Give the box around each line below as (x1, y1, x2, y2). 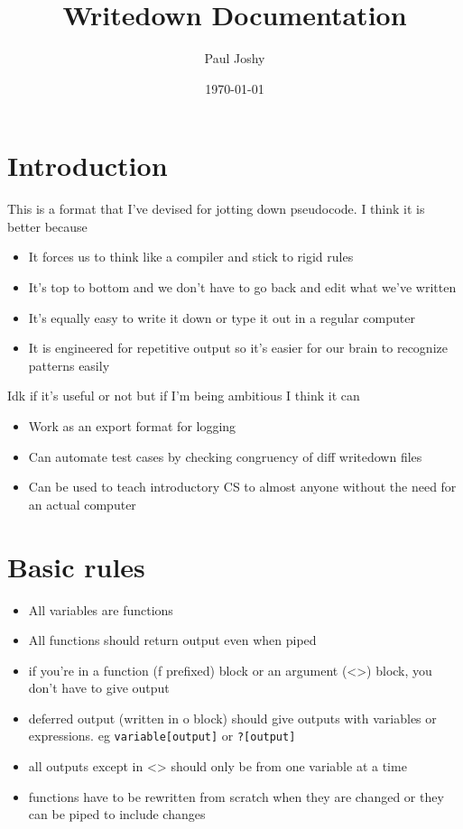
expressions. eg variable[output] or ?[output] (28, 726, 296, 745)
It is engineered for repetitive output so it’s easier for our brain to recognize (28, 338, 448, 357)
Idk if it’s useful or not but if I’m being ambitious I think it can (7, 386, 360, 405)
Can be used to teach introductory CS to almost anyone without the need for (28, 477, 457, 496)
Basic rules (7, 548, 145, 585)
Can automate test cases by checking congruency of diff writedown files (28, 447, 422, 465)
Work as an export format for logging (28, 417, 236, 435)
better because (7, 216, 88, 235)
